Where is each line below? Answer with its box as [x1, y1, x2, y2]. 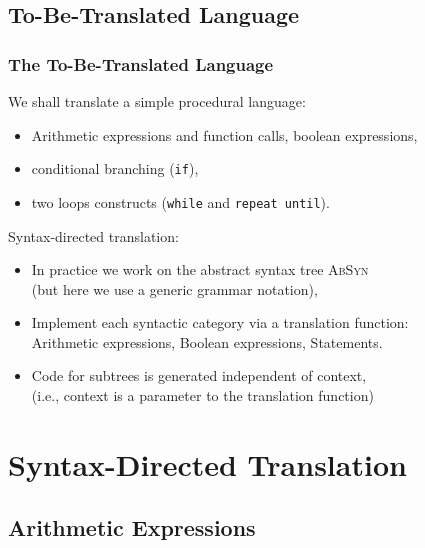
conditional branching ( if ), [31, 158, 199, 179]
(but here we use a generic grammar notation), [31, 278, 318, 299]
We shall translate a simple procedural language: [8, 91, 306, 111]
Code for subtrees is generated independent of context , [31, 365, 367, 386]
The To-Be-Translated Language [8, 51, 274, 76]
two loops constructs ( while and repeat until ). [31, 191, 330, 212]
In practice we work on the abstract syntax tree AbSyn [31, 259, 369, 280]
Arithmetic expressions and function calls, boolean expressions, [31, 124, 418, 145]
